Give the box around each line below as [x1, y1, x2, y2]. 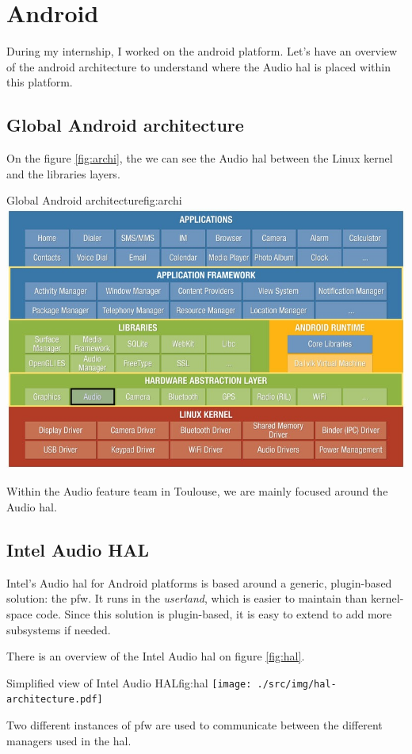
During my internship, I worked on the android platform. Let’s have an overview [6, 43, 398, 59]
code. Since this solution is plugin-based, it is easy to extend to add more [36, 605, 392, 622]
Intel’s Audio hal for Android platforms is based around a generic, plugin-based [6, 574, 392, 591]
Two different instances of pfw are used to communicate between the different [6, 717, 383, 733]
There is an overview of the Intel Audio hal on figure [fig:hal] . [6, 648, 305, 664]
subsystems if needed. [6, 621, 111, 637]
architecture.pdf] [6, 694, 103, 706]
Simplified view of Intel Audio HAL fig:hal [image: [6, 674, 252, 691]
